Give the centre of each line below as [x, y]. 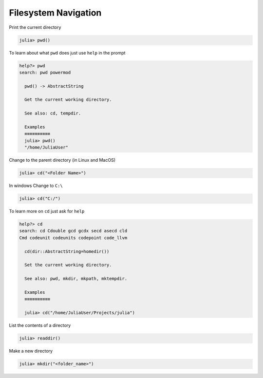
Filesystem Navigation [55, 13]
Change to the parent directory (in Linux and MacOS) [62, 160]
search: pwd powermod [45, 72]
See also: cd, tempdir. [53, 113]
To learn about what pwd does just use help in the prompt [67, 53]
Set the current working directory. [68, 265]
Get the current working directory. [68, 100]
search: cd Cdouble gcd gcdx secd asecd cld [73, 231]
